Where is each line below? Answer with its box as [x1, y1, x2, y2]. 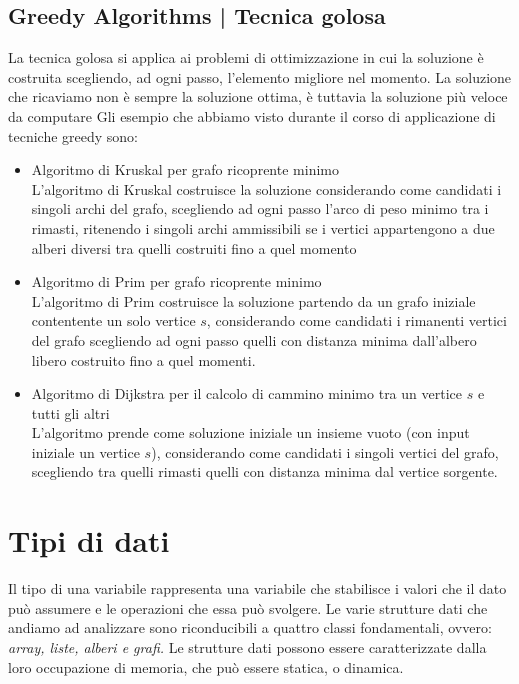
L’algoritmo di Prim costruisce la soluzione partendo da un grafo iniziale [31, 290, 476, 311]
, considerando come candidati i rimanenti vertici [206, 310, 507, 331]
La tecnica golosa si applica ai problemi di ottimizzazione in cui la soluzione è [8, 47, 484, 68]
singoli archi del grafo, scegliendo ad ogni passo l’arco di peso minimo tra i [31, 198, 489, 219]
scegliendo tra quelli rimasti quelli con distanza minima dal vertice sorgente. [31, 461, 498, 482]
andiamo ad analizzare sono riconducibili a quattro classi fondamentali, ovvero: [8, 617, 492, 638]
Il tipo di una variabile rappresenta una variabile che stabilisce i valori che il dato [8, 578, 507, 599]
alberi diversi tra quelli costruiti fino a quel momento [31, 237, 357, 258]
